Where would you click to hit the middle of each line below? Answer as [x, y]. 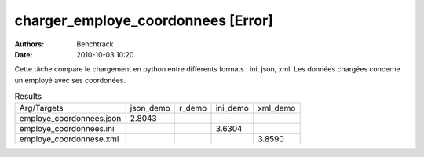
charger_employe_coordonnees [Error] [144, 20]
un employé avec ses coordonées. [70, 80]
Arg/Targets [41, 108]
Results [28, 97]
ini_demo [232, 108]
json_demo [150, 108]
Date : [24, 54]
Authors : [29, 44]
